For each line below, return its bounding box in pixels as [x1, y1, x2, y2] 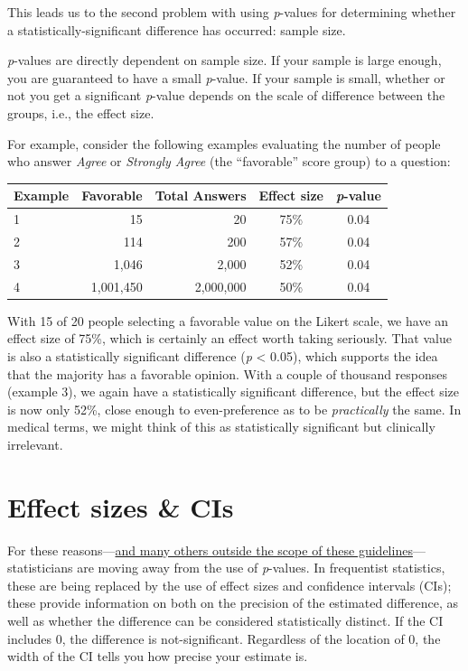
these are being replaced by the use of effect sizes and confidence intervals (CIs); [7, 575, 452, 594]
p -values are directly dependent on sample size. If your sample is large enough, [7, 51, 442, 70]
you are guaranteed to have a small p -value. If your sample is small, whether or [7, 68, 445, 87]
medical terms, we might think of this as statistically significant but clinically [7, 417, 435, 436]
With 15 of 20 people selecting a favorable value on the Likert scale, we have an [7, 311, 449, 330]
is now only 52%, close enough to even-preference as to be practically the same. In [7, 399, 462, 418]
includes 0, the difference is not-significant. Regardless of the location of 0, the [7, 629, 441, 648]
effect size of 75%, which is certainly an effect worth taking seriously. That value [7, 329, 452, 348]
